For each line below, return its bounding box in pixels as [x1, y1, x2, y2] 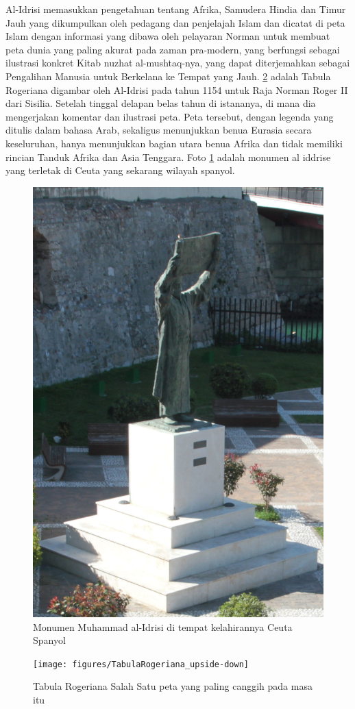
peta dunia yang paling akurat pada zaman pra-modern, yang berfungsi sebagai [5, 42, 340, 56]
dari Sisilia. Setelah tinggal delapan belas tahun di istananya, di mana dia [5, 96, 316, 110]
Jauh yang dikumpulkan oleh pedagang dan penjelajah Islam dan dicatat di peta [5, 15, 345, 29]
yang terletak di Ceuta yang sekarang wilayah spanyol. [5, 163, 235, 177]
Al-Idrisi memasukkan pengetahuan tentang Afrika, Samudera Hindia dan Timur [5, 2, 346, 16]
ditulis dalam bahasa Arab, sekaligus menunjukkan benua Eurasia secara [5, 123, 312, 137]
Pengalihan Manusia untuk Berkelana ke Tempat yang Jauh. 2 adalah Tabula [5, 69, 331, 83]
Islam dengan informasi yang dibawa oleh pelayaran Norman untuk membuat [5, 29, 330, 43]
